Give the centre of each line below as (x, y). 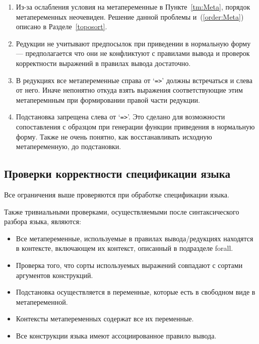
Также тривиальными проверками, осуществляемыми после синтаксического (122, 211)
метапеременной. (42, 301)
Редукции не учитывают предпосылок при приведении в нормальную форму (133, 43)
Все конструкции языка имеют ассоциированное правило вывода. (116, 335)
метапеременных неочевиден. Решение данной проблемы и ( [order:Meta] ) (130, 16)
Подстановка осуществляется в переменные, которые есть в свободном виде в (136, 292)
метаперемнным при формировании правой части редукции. (108, 99)
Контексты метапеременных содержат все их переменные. (105, 319)
